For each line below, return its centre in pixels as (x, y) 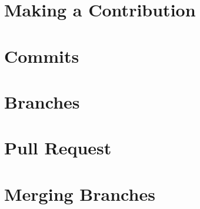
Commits (42, 55)
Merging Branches (80, 193)
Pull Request (58, 148)
